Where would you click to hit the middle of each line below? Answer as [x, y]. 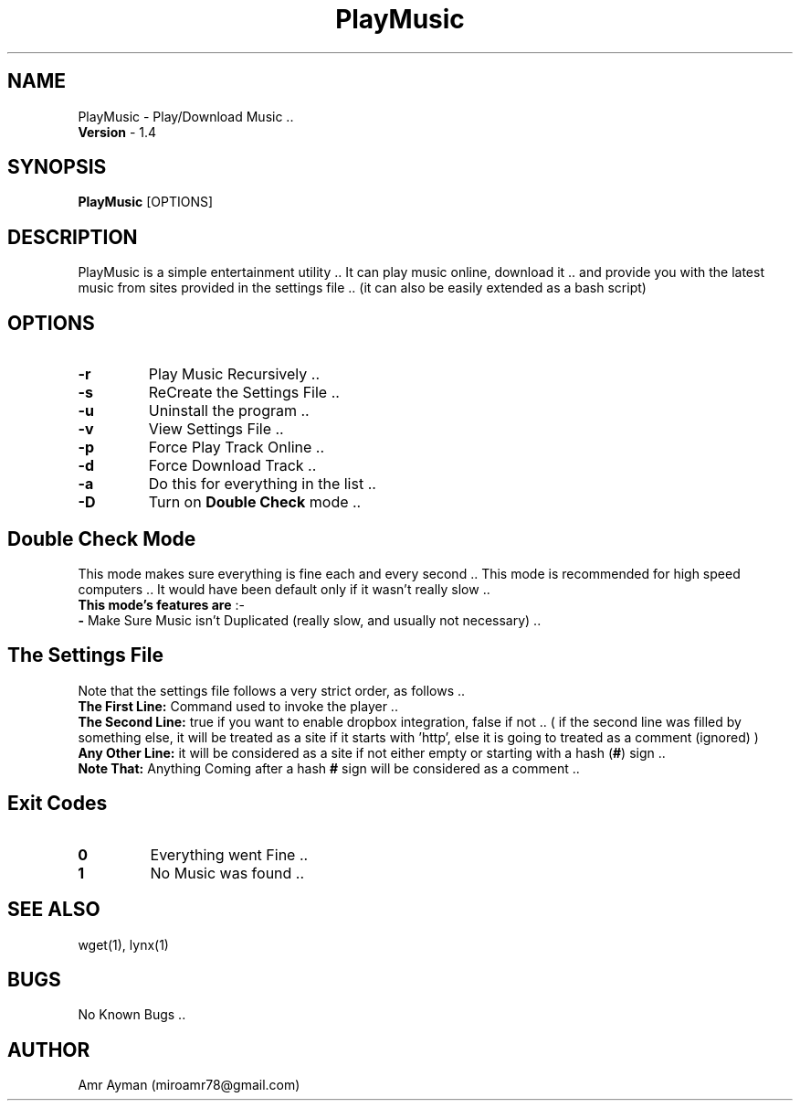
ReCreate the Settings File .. [244, 393]
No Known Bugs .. [132, 1015]
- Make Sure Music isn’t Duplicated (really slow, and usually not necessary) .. [310, 620]
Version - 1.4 [117, 132]
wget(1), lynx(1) [123, 944]
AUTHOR [49, 1049]
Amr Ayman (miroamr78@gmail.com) [189, 1085]
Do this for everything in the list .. [262, 484]
